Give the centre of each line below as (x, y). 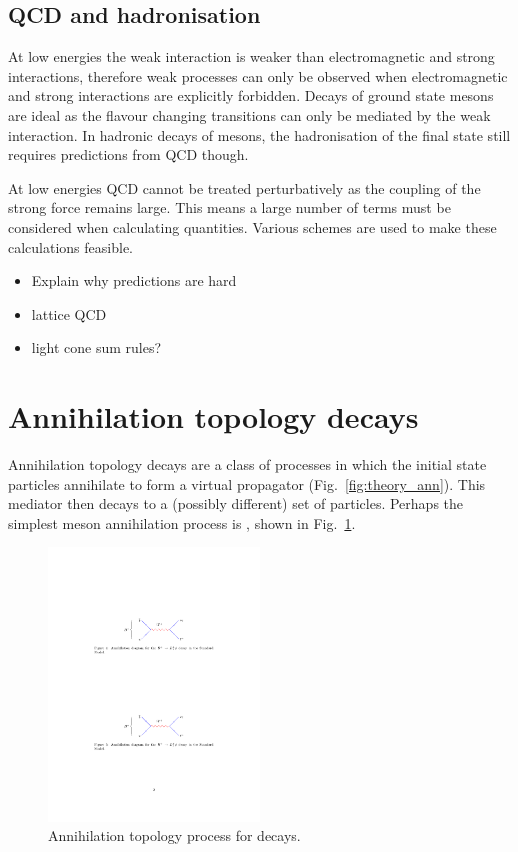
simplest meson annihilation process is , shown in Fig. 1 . (182, 522)
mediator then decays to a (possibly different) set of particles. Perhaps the (236, 503)
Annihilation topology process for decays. (174, 835)
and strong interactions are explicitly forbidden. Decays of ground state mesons (251, 95)
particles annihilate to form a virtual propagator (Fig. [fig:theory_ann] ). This (247, 483)
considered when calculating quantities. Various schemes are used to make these (252, 226)
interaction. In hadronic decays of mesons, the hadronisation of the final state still (259, 134)
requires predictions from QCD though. (128, 154)
